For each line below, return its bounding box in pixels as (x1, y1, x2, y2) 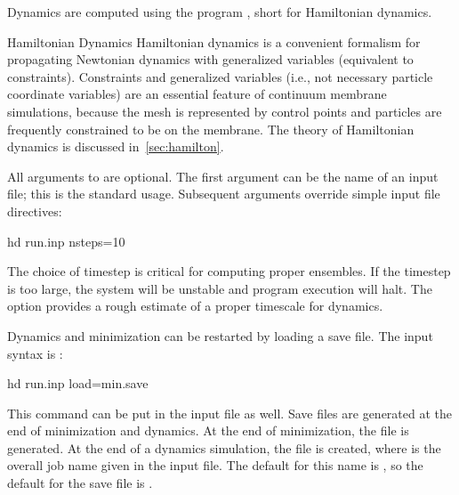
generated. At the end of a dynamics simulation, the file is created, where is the (7, 438, 441, 457)
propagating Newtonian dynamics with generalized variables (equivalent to (7, 50, 414, 69)
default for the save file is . (7, 474, 153, 492)
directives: (7, 201, 62, 220)
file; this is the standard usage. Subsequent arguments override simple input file (7, 184, 440, 203)
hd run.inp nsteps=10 (7, 231, 125, 250)
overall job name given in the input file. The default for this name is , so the (7, 456, 423, 475)
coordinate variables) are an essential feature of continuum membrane (7, 85, 387, 103)
